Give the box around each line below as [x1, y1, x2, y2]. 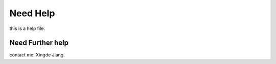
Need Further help [9, 39, 69, 47]
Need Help [9, 8, 55, 19]
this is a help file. [9, 25, 45, 31]
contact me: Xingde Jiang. [9, 52, 65, 58]
